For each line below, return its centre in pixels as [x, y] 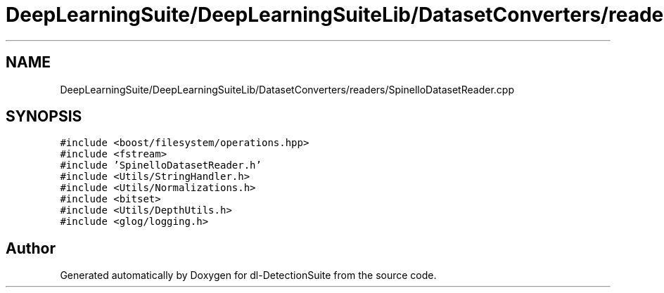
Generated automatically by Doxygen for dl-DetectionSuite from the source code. [248, 275]
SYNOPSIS [44, 117]
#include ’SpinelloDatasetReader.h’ [161, 165]
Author [31, 248]
